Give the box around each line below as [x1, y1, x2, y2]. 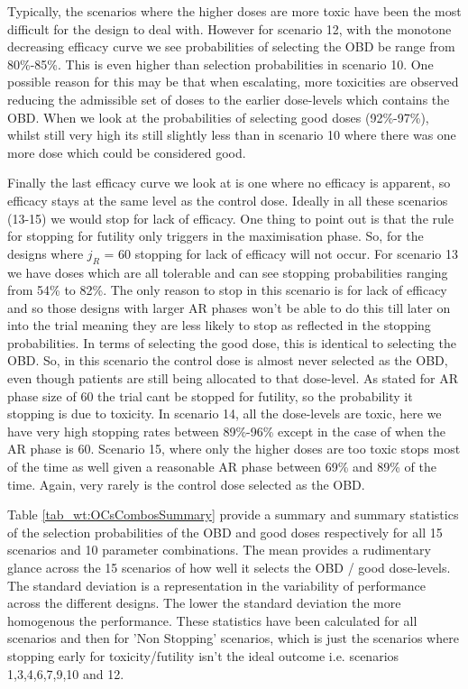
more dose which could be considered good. [7, 142, 246, 161]
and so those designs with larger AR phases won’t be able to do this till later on [7, 298, 451, 317]
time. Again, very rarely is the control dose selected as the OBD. [7, 474, 365, 493]
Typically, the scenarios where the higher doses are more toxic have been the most [7, 2, 462, 20]
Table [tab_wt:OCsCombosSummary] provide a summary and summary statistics [7, 505, 459, 524]
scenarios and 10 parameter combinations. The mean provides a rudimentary [7, 540, 431, 559]
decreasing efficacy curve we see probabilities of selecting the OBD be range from [7, 37, 455, 56]
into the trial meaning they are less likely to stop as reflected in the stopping [7, 316, 431, 335]
